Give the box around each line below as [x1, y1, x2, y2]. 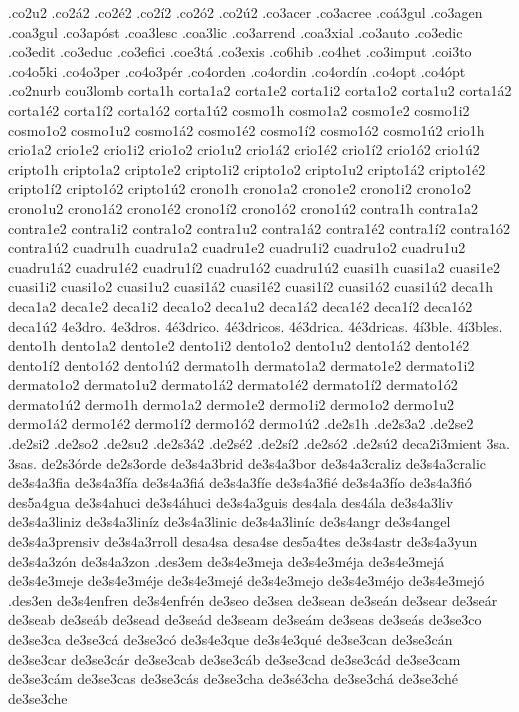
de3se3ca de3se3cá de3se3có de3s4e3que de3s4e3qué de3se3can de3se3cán [8, 629, 453, 649]
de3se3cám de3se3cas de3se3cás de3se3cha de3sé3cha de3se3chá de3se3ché [8, 668, 459, 689]
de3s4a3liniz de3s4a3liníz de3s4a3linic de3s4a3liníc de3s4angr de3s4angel [8, 511, 451, 532]
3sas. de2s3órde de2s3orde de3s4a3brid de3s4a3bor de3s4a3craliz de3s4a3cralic [8, 452, 486, 473]
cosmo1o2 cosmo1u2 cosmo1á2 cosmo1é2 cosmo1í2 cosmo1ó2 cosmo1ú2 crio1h [8, 119, 485, 140]
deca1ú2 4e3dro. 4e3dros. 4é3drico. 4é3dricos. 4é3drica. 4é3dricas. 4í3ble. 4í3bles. [8, 315, 503, 336]
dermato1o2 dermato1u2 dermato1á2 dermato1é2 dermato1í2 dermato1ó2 [8, 374, 458, 395]
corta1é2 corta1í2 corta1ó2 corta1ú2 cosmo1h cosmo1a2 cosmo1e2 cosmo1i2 [8, 99, 470, 120]
